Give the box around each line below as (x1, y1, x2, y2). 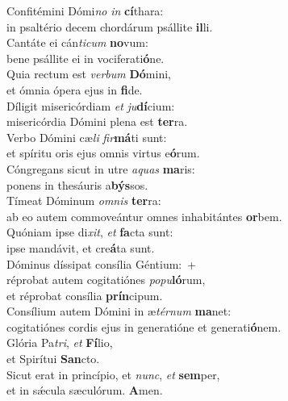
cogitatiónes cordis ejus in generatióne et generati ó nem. (6, 318, 282, 335)
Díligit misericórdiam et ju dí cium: (6, 97, 175, 114)
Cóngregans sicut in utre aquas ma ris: (6, 160, 195, 177)
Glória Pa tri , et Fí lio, (6, 334, 113, 351)
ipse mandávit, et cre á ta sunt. (6, 239, 155, 256)
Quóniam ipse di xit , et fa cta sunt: (6, 223, 173, 240)
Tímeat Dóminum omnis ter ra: (6, 192, 161, 209)
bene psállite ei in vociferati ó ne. (6, 49, 165, 66)
